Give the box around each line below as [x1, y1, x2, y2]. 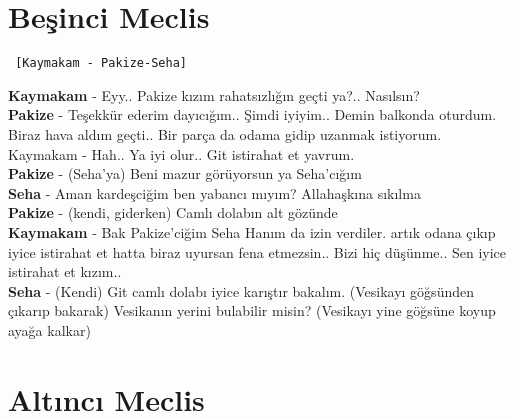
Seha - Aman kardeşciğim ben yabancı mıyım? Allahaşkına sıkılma [8, 182, 421, 203]
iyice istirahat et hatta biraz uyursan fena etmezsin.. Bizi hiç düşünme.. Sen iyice [8, 241, 507, 262]
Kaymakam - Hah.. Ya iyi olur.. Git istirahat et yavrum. [8, 143, 355, 164]
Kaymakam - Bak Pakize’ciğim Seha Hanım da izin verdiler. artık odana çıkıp [8, 221, 496, 242]
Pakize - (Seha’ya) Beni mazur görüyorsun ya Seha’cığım [8, 163, 362, 184]
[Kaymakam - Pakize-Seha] [15, 56, 187, 71]
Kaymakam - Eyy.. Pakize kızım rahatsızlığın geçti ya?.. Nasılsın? [8, 84, 420, 105]
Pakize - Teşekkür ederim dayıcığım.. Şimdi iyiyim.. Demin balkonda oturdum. [8, 104, 497, 125]
